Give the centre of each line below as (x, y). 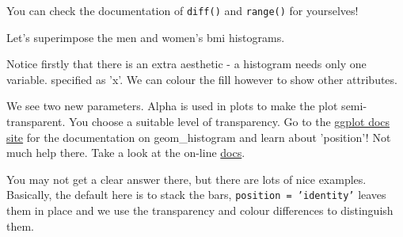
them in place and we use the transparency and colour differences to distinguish (200, 210)
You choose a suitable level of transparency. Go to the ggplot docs (230, 122)
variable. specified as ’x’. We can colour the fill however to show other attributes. (202, 79)
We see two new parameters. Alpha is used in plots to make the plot (172, 106)
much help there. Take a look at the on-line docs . (126, 153)
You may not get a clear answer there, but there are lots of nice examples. (186, 179)
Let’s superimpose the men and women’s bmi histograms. (146, 37)
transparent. (36, 122)
